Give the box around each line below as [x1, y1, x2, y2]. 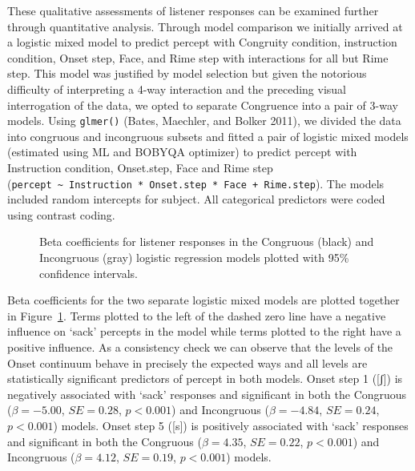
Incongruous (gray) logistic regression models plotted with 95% [39, 249, 349, 266]
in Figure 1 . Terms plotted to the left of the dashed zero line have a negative [7, 307, 386, 324]
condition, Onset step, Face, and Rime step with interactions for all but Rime [7, 49, 389, 66]
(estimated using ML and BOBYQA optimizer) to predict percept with [7, 143, 357, 160]
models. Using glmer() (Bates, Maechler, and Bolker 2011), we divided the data [7, 112, 401, 129]
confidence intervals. [39, 264, 139, 281]
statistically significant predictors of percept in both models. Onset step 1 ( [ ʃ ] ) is [7, 370, 403, 387]
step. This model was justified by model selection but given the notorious [7, 65, 367, 82]
